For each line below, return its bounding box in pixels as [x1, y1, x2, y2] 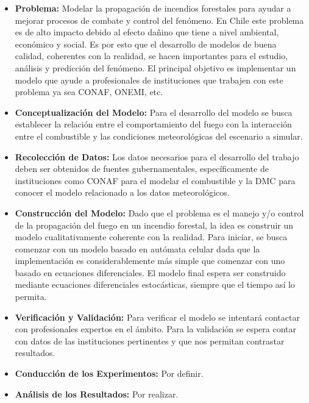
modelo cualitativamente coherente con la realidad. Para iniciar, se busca [15, 230, 288, 243]
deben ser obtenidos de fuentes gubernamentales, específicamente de [15, 162, 269, 175]
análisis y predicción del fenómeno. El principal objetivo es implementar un [15, 61, 296, 74]
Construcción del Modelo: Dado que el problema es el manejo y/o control [15, 206, 304, 219]
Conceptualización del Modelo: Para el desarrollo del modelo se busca [15, 105, 293, 118]
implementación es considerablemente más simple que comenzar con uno [15, 254, 285, 267]
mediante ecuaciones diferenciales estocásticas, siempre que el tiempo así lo [15, 278, 295, 291]
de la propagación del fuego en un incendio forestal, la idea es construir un [15, 218, 293, 231]
